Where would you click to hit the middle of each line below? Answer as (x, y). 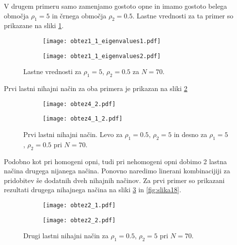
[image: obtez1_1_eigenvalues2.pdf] (102, 56)
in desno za (190, 134)
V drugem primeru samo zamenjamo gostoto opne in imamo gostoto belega (116, 6)
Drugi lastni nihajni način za (66, 236)
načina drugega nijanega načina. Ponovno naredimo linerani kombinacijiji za (117, 171)
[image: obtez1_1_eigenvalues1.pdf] (102, 41)
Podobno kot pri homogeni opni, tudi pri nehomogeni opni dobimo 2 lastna (116, 161)
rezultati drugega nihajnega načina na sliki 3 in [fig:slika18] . (93, 190)
